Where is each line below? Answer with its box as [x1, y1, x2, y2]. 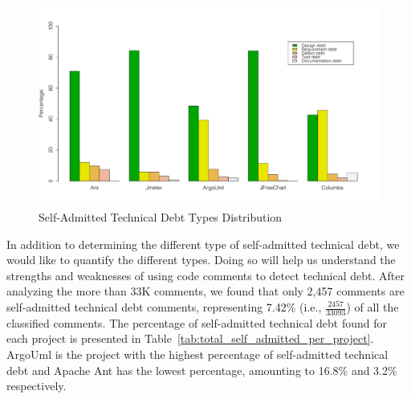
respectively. [6, 377, 67, 394]
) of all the [346, 299, 399, 315]
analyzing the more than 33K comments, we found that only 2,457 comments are [6, 283, 405, 299]
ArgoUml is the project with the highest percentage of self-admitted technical [6, 346, 389, 363]
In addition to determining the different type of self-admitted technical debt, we [6, 235, 400, 252]
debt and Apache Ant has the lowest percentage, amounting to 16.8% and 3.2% [6, 361, 397, 378]
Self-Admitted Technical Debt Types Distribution [39, 209, 283, 226]
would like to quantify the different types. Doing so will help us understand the [6, 251, 396, 268]
